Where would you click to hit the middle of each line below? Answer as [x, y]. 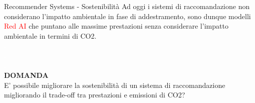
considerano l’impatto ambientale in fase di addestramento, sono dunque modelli [127, 16]
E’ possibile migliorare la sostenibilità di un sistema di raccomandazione [115, 85]
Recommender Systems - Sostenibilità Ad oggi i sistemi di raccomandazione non [127, 6]
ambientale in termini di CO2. [50, 35]
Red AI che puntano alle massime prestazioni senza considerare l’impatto [116, 26]
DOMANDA [26, 75]
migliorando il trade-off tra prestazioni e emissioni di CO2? [95, 95]
